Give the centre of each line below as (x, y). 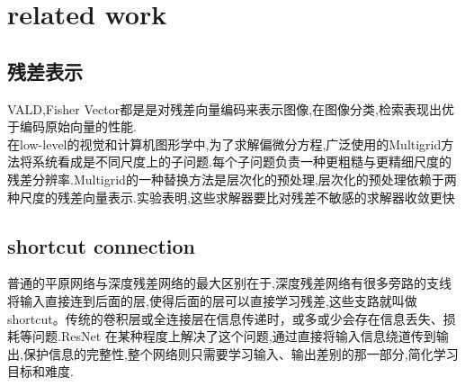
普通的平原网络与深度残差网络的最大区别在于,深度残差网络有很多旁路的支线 (229, 283)
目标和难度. (40, 371)
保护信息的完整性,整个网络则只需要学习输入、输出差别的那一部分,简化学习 (241, 353)
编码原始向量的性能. (78, 126)
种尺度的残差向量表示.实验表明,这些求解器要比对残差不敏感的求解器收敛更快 (231, 197)
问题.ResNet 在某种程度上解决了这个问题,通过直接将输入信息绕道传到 (234, 336)
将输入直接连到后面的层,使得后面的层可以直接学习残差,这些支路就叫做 (212, 300)
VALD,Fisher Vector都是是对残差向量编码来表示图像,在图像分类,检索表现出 (224, 108)
